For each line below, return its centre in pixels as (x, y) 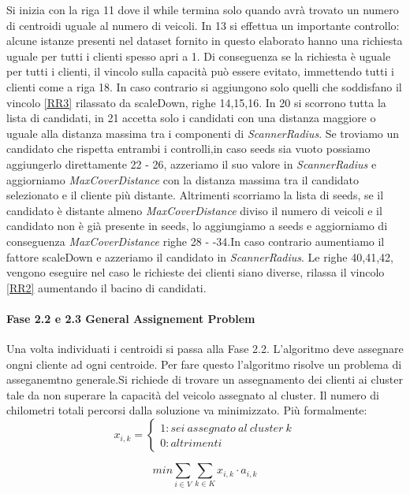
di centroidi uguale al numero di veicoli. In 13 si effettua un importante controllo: (203, 25)
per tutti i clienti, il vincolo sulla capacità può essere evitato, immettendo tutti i (200, 71)
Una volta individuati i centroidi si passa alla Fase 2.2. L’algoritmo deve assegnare (205, 349)
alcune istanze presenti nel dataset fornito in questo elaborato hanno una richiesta (205, 41)
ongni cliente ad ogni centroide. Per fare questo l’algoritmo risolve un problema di (204, 364)
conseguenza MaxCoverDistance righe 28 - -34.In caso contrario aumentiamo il (196, 241)
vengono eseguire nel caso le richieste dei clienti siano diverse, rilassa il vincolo (196, 272)
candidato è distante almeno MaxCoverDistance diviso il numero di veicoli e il (194, 210)
